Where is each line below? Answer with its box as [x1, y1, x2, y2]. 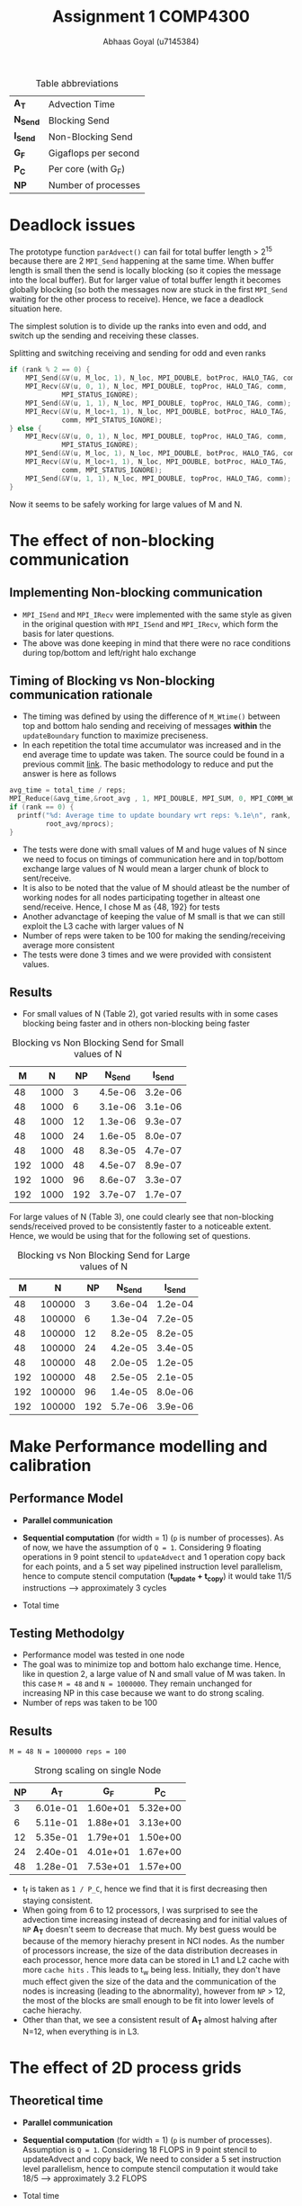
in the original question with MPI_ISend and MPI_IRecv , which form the [22, 618, 279, 629]
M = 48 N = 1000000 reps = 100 [9, 1747, 127, 1756]
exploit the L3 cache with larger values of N [22, 920, 184, 931]
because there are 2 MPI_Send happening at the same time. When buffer [9, 256, 274, 266]
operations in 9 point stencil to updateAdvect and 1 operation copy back [22, 1551, 286, 1562]
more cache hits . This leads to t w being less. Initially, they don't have [22, 1964, 281, 1977]
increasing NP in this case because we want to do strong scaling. [22, 1688, 265, 1699]
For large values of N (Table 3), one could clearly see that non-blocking [9, 1211, 274, 1222]
